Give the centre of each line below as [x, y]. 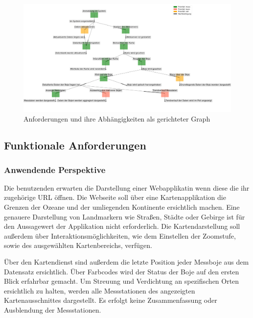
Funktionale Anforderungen [75, 145]
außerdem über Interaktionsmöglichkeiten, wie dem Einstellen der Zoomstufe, [120, 235]
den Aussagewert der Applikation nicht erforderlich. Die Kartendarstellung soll [122, 226]
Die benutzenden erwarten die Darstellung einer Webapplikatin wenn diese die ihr [127, 187]
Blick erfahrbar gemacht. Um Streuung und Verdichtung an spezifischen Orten [122, 281]
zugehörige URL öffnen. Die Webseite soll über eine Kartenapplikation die [115, 197]
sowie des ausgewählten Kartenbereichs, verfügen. [78, 245]
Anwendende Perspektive [55, 169]
